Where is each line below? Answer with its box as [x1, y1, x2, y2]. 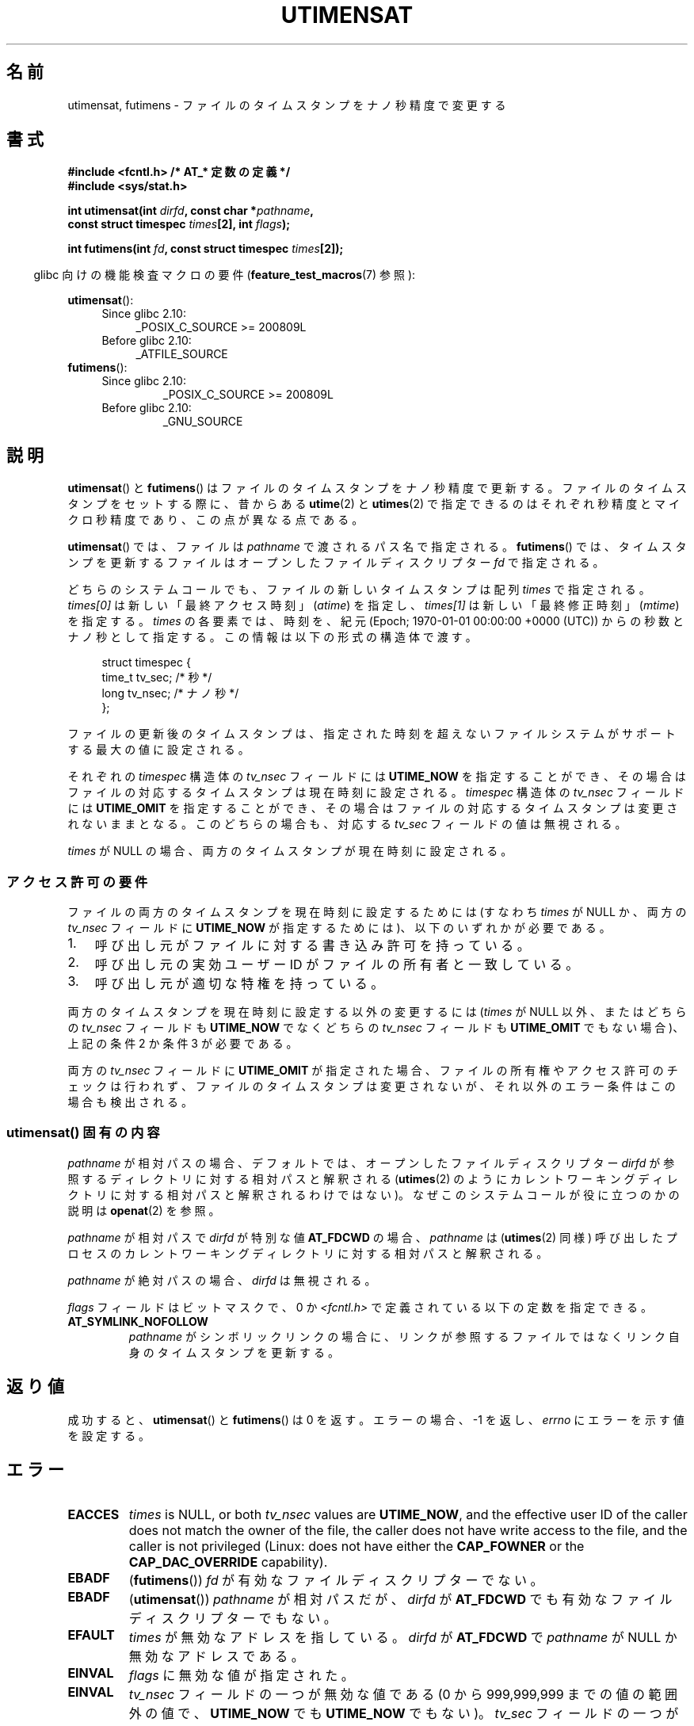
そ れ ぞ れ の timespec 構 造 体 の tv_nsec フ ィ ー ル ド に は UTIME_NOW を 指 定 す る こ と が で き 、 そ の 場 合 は [67, 769, 686, 784]
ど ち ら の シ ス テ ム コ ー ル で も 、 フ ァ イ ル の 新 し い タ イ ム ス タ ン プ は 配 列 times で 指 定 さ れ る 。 [67, 582, 650, 597]
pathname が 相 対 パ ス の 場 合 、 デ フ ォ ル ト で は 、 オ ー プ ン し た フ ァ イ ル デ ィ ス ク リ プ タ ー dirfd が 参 [67, 1155, 675, 1170]
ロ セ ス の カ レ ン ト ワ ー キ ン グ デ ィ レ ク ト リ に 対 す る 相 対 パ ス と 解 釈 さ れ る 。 [67, 1246, 548, 1260]
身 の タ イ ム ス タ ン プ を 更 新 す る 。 [128, 1345, 339, 1359]
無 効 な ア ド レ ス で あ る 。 [128, 1648, 304, 1665]
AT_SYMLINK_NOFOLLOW [67, 1314, 208, 1328]
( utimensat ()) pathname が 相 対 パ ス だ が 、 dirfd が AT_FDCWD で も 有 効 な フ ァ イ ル [128, 1591, 673, 1608]
